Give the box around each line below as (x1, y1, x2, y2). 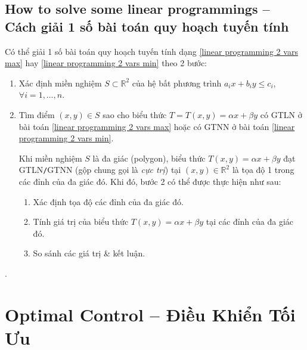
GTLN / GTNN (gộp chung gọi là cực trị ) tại (18, 163, 181, 176)
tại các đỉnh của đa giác (206, 215, 294, 228)
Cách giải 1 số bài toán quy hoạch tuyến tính (5, 17, 289, 35)
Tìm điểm (18, 108, 55, 120)
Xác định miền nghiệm (18, 76, 102, 89)
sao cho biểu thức (103, 108, 167, 120)
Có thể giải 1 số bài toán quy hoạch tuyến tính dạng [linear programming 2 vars (5, 45, 298, 57)
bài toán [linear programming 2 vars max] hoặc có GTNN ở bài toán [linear (18, 120, 295, 132)
